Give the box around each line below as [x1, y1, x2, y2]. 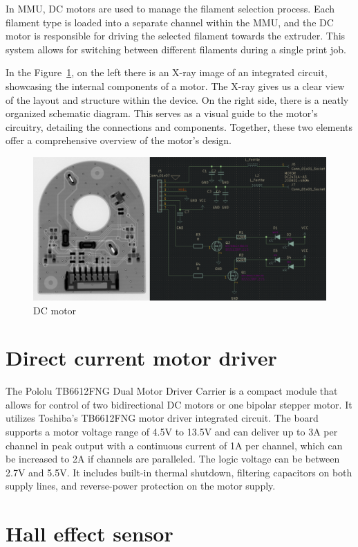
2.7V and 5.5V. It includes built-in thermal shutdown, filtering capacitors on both [6, 465, 352, 479]
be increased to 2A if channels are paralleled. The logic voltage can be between [6, 451, 340, 466]
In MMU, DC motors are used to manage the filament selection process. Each [6, 1, 335, 15]
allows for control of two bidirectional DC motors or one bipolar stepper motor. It [6, 397, 352, 411]
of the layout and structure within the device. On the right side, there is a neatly [6, 92, 349, 107]
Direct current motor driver [6, 343, 277, 372]
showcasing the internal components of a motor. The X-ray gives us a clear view [6, 78, 345, 93]
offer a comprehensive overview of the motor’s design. [6, 133, 232, 147]
